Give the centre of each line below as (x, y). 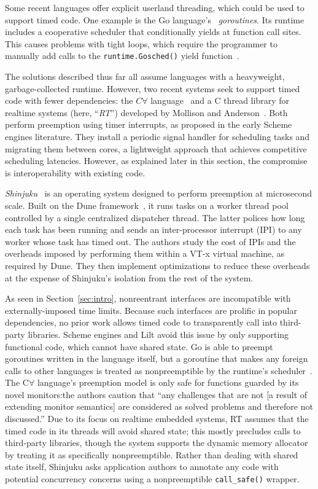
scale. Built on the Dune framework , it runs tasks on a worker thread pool (147, 205)
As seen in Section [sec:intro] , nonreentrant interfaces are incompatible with (148, 298)
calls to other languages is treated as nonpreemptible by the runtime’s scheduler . (159, 370)
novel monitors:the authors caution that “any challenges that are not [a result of (156, 394)
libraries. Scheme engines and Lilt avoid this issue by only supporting (158, 334)
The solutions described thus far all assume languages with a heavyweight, (145, 76)
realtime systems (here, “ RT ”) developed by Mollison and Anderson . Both (146, 112)
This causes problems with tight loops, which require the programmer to (141, 43)
